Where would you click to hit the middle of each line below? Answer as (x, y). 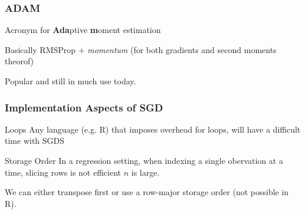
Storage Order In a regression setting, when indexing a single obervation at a (144, 160)
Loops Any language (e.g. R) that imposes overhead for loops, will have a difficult (153, 129)
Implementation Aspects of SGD (84, 107)
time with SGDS (35, 141)
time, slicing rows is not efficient (63, 172)
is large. (145, 172)
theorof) (19, 61)
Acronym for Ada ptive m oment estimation (83, 30)
